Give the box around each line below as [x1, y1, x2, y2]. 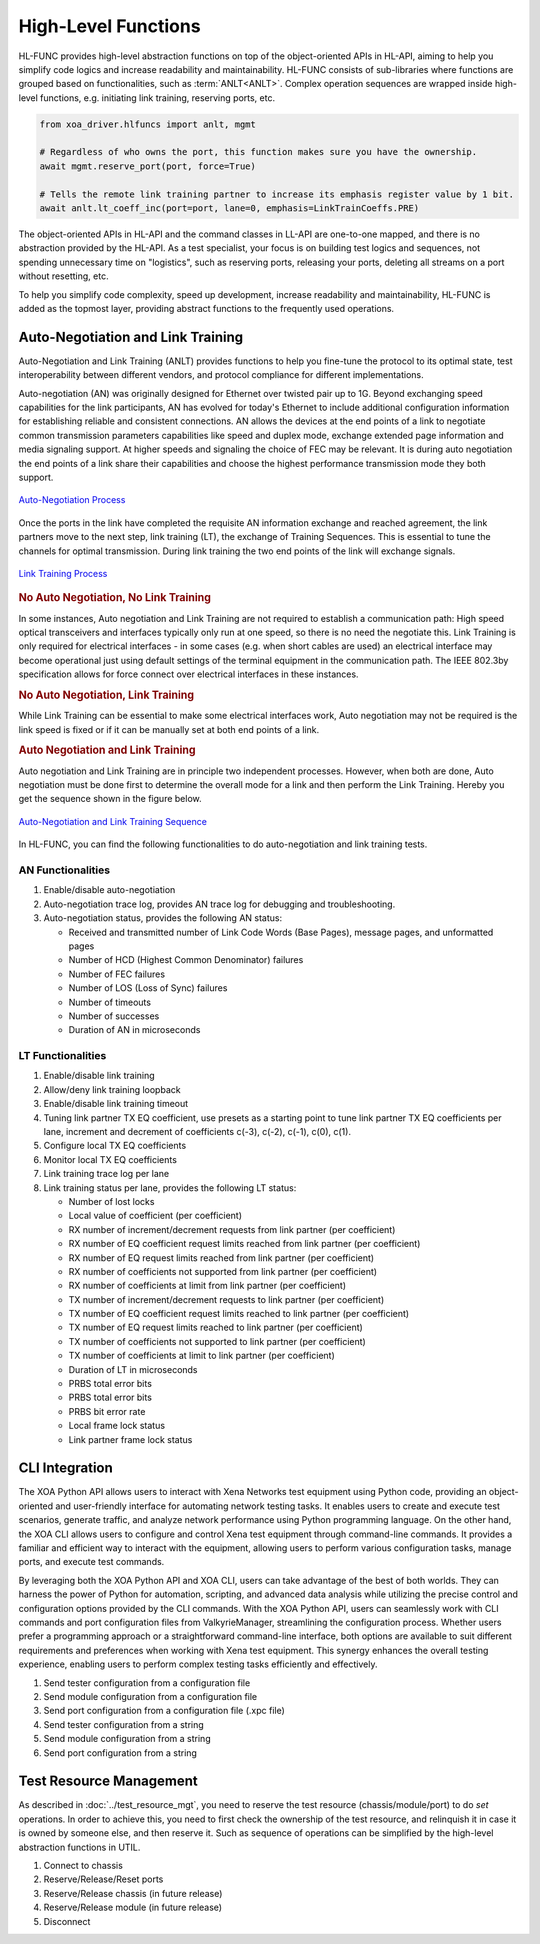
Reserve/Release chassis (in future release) [43, 1887, 223, 1899]
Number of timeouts [68, 996, 152, 1008]
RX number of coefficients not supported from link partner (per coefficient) [68, 1265, 378, 1277]
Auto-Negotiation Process [18, 494, 126, 506]
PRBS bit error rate [68, 1405, 146, 1417]
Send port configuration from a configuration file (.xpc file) [43, 1705, 285, 1717]
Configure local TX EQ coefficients [43, 1140, 187, 1152]
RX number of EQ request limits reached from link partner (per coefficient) [68, 1251, 375, 1264]
